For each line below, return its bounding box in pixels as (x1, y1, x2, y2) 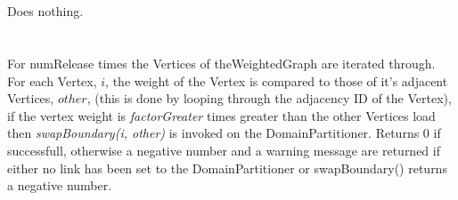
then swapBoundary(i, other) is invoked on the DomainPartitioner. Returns (7, 124, 420, 142)
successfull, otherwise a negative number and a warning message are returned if (7, 140, 440, 159)
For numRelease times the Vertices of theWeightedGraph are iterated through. (7, 53, 436, 72)
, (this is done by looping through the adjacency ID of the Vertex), (86, 89, 452, 108)
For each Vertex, (7, 71, 97, 90)
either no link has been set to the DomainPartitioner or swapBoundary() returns (7, 158, 447, 177)
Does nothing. (7, 2, 84, 20)
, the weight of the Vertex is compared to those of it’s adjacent (105, 71, 448, 90)
